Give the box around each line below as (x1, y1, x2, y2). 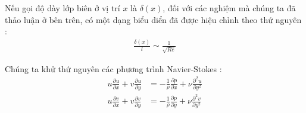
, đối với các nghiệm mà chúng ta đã (163, 2, 296, 14)
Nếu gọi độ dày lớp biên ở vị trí (5, 2, 120, 14)
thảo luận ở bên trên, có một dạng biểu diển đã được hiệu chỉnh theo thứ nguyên (5, 13, 302, 25)
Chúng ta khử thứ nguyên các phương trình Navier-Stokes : (5, 62, 222, 75)
